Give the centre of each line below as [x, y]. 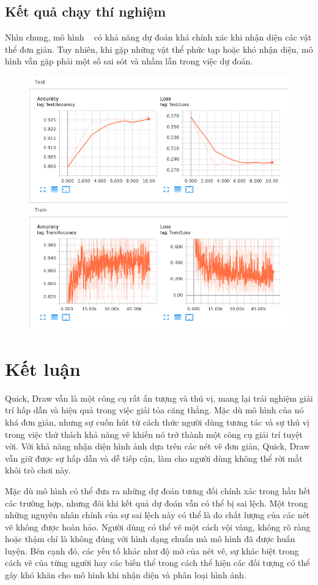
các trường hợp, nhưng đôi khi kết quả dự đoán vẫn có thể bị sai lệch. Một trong [157, 503]
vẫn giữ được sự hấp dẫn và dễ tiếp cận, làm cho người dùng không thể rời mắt [154, 458]
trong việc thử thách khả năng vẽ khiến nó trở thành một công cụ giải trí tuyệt [154, 434]
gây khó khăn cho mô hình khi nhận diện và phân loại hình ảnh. [126, 575]
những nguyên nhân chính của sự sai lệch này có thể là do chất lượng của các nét [157, 515]
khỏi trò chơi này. [38, 470]
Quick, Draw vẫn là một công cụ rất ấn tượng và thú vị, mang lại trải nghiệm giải [159, 398]
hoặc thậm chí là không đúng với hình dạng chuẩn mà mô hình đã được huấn [150, 539]
